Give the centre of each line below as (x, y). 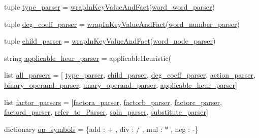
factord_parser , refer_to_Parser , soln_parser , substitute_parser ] (106, 112)
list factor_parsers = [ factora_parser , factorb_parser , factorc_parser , (113, 102)
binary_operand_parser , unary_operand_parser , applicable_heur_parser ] (121, 84)
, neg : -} (185, 129)
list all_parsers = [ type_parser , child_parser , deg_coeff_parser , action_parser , (130, 75)
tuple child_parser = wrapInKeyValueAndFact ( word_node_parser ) (110, 41)
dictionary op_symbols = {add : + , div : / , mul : (83, 129)
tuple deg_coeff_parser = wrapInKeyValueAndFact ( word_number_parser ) (122, 24)
